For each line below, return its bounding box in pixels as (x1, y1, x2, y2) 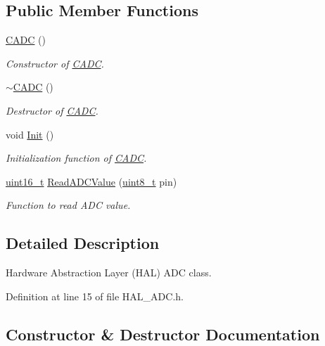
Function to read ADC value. (6, 198, 131, 212)
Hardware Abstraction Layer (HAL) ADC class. (6, 265, 212, 280)
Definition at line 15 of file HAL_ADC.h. (6, 288, 184, 303)
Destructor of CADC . (6, 103, 98, 117)
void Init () (6, 127, 54, 141)
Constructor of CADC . (6, 56, 104, 70)
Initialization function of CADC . (6, 150, 147, 165)
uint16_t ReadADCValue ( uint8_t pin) (6, 174, 177, 188)
